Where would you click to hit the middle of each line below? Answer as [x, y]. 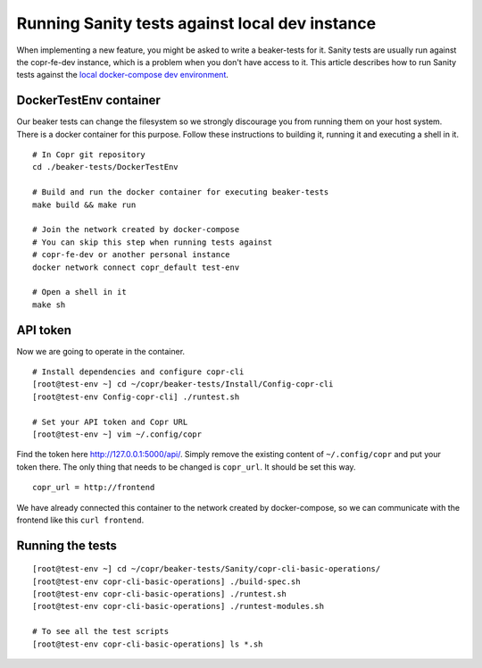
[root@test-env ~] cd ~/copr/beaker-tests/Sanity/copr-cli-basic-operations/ [207, 569]
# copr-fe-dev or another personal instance [132, 255]
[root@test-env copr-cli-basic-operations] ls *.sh [148, 644]
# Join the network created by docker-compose [136, 230]
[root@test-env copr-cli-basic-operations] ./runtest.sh [160, 594]
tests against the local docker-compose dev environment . [123, 75]
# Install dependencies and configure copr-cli [138, 372]
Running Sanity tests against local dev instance [196, 23]
